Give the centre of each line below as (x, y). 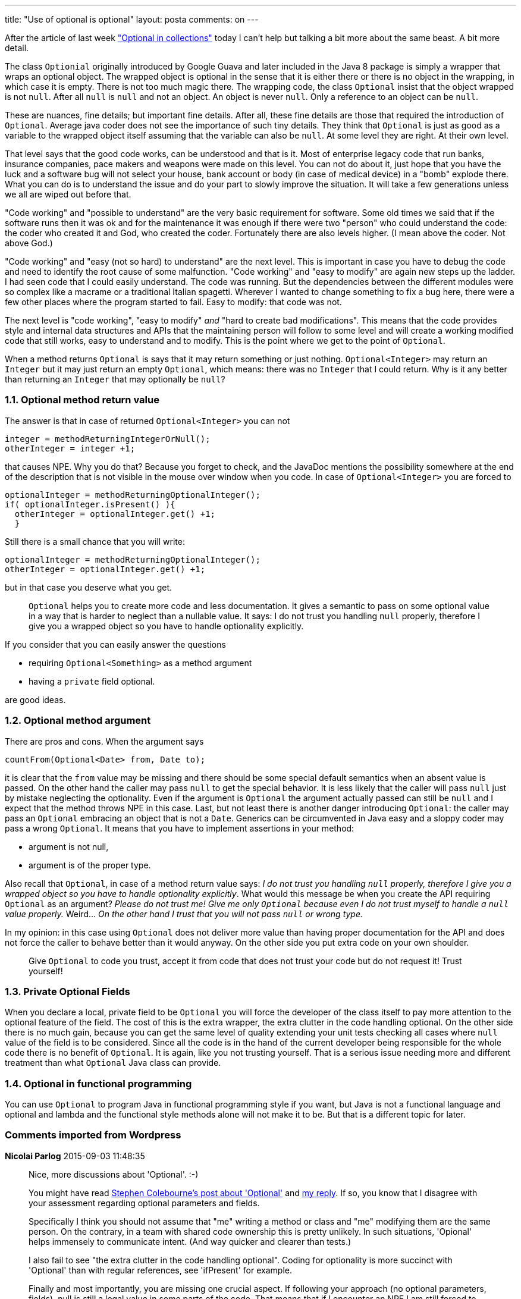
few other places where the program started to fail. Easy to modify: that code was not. (173, 302)
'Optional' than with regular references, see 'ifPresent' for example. (160, 1270)
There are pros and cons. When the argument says (104, 741)
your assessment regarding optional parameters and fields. (144, 1203)
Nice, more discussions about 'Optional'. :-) (114, 1174)
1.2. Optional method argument (78, 721)
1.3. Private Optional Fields (68, 991)
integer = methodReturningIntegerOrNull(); (108, 439)
